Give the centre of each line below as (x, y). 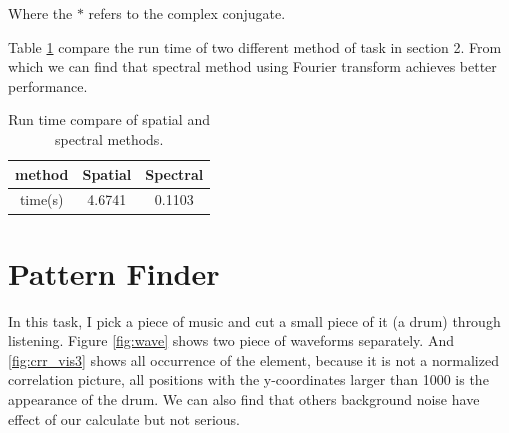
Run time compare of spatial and (109, 119)
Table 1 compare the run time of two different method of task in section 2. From (255, 46)
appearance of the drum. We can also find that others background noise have (244, 399)
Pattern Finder (114, 272)
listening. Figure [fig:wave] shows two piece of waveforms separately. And (231, 340)
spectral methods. (109, 138)
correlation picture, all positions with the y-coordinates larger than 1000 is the (248, 379)
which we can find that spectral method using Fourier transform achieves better (252, 66)
